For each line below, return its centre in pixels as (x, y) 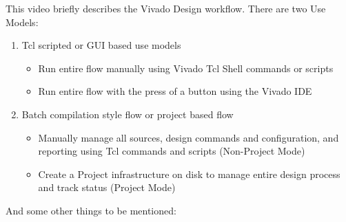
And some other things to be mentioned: (91, 210)
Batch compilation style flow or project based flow (128, 114)
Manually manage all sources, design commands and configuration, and (189, 137)
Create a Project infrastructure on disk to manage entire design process (189, 174)
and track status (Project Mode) (107, 187)
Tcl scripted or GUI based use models (101, 45)
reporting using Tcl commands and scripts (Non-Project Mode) (172, 151)
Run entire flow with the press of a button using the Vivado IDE (175, 91)
